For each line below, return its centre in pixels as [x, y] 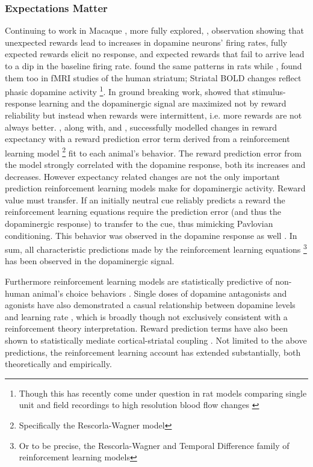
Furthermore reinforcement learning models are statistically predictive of [139, 281]
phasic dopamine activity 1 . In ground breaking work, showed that [127, 91]
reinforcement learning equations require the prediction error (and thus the [143, 212]
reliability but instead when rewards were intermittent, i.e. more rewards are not [153, 115]
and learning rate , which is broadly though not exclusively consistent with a [146, 316]
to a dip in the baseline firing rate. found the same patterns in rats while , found [153, 66]
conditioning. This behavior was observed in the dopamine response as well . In [151, 235]
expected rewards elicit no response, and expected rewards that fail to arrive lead [155, 54]
